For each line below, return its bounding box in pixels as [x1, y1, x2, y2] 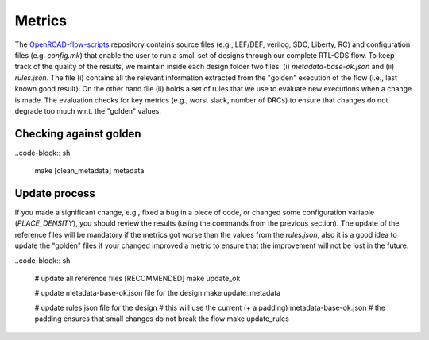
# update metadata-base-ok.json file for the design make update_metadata [34, 288, 281, 298]
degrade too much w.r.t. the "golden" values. [14, 106, 162, 115]
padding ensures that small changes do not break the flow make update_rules [34, 314, 289, 323]
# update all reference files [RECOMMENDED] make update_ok [34, 274, 241, 284]
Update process [14, 187, 95, 200]
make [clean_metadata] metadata [34, 166, 145, 176]
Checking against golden [14, 127, 142, 141]
